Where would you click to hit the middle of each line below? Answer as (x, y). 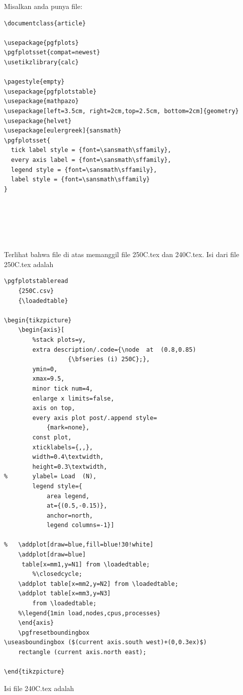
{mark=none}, (68, 428)
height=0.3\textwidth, (70, 467)
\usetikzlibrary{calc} (41, 62)
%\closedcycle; (57, 574)
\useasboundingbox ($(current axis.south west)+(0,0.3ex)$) (106, 642)
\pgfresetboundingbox (54, 632)
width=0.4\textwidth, (68, 457)
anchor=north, (70, 515)
